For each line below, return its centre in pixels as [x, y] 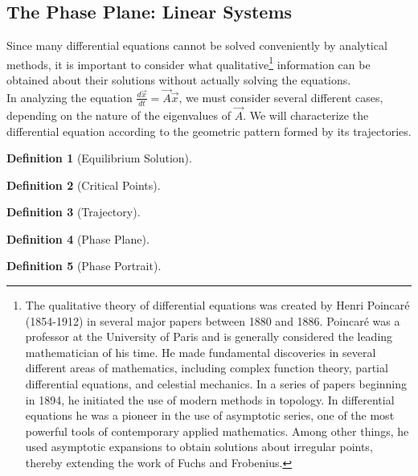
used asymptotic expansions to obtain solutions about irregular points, [199, 447]
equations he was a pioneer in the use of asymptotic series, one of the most [210, 415]
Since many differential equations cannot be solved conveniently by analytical [197, 45]
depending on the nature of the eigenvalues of [119, 115]
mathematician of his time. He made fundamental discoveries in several [201, 352]
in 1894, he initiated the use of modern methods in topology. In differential [210, 399]
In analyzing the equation [70, 97]
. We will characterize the [306, 115]
